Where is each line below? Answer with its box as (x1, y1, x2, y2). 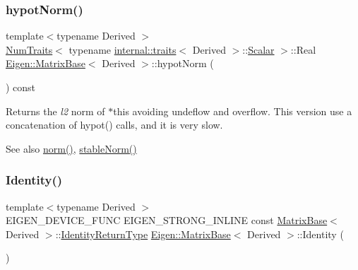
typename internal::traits (68, 42, 177, 57)
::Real (290, 42, 316, 57)
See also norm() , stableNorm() (6, 141, 137, 155)
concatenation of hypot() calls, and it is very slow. (6, 117, 223, 132)
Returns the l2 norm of (6, 103, 105, 118)
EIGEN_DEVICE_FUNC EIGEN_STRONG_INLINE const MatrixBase (6, 213, 328, 228)
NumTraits (6, 42, 53, 57)
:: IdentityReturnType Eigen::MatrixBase (55, 226, 231, 241)
